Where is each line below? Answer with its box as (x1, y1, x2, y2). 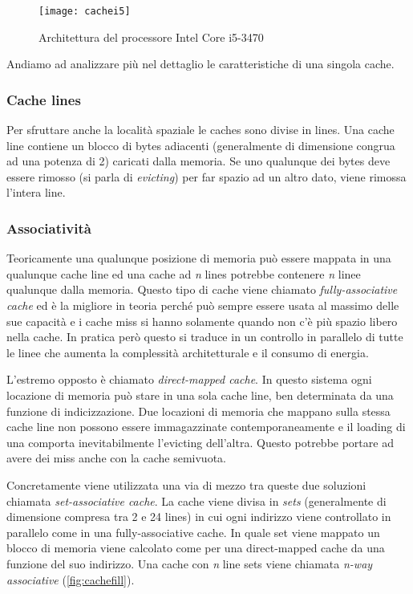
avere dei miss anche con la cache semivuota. (6, 450, 226, 466)
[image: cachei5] (38, 6, 131, 17)
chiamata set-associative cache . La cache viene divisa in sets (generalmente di (6, 492, 387, 509)
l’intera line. (6, 184, 66, 201)
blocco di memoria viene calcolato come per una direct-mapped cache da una (6, 539, 385, 556)
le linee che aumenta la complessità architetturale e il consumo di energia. (6, 344, 369, 360)
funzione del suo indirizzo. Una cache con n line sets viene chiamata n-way (6, 555, 373, 572)
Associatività (6, 218, 91, 238)
